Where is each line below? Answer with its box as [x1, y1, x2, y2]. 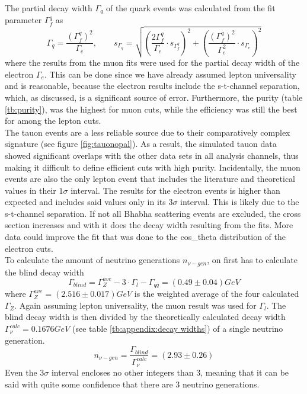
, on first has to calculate [207, 254, 298, 266]
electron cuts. [5, 242, 53, 254]
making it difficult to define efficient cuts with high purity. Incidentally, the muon [5, 161, 300, 173]
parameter [5, 14, 42, 26]
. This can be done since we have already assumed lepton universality [44, 68, 297, 80]
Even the [5, 366, 37, 379]
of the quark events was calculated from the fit [105, 2, 276, 14]
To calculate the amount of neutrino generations [5, 254, 180, 266]
